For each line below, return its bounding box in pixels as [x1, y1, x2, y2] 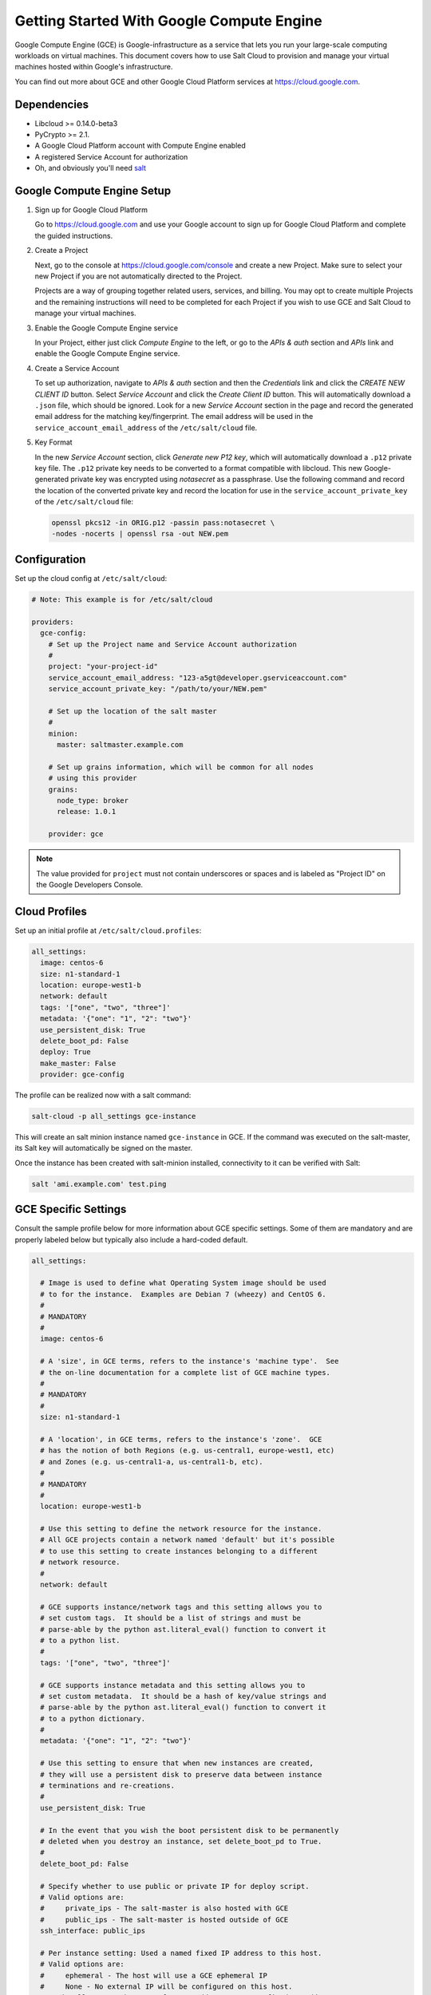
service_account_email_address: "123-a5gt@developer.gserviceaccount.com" [48, 673, 347, 682]
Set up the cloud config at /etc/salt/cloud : [14, 573, 168, 583]
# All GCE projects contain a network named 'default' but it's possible [40, 1535, 335, 1544]
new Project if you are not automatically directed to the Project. [34, 271, 243, 281]
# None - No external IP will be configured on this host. [40, 1982, 293, 1991]
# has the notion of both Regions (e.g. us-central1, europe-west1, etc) [40, 1446, 335, 1456]
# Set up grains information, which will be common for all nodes [48, 762, 314, 772]
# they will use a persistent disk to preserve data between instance [40, 1770, 322, 1779]
